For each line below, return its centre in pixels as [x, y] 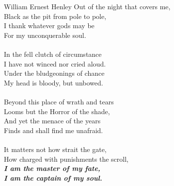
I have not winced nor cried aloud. [55, 63]
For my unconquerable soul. [45, 35]
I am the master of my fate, [52, 168]
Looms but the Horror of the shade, [57, 111]
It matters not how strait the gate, [55, 149]
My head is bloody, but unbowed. [54, 82]
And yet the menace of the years [52, 121]
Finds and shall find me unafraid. [54, 130]
